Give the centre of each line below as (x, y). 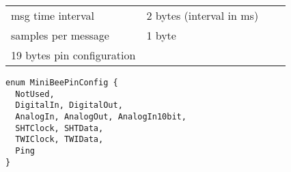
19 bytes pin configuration (73, 55)
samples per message (60, 35)
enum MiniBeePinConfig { (62, 83)
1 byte (161, 35)
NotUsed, (35, 94)
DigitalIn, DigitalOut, (69, 105)
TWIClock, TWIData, (59, 140)
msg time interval (53, 15)
